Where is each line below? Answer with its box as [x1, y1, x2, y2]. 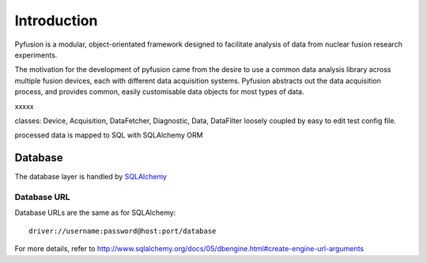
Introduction [14, 12, 98, 29]
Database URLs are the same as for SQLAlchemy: [14, 208, 176, 217]
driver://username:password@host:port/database [28, 226, 217, 235]
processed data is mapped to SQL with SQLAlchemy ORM [14, 130, 203, 140]
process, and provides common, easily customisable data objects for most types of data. [14, 87, 304, 96]
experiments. [14, 50, 58, 59]
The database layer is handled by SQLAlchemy [14, 172, 168, 182]
